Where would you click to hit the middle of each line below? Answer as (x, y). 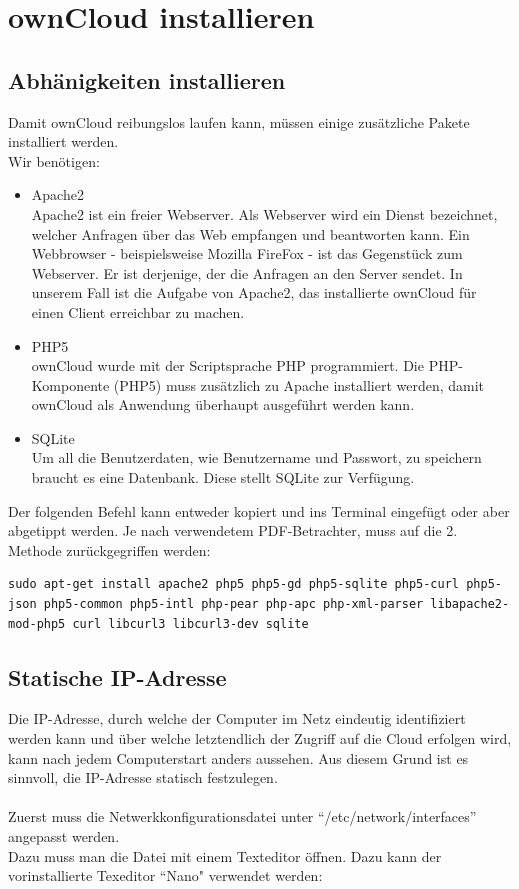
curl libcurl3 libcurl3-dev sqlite (190, 623)
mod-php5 (37, 623)
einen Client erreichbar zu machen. (138, 311)
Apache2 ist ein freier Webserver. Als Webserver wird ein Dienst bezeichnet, (264, 213)
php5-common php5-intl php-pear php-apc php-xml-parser (233, 604)
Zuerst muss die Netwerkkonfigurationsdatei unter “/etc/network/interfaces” (242, 816)
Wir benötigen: (54, 160)
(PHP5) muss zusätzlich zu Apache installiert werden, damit (299, 384)
